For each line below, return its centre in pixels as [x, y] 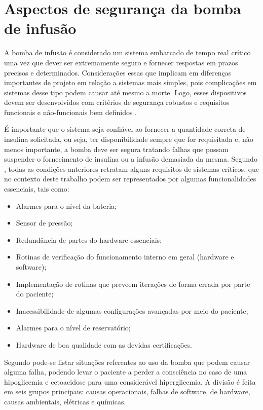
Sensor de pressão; [44, 223]
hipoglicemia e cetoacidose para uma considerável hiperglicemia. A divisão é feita [130, 381]
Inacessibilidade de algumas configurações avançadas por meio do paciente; [132, 310]
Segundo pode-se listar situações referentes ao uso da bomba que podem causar [127, 362]
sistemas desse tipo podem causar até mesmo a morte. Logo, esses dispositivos [125, 92]
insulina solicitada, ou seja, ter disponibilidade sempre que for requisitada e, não [129, 139]
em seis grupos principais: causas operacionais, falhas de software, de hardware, [127, 392]
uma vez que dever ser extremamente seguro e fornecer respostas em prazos [121, 62]
